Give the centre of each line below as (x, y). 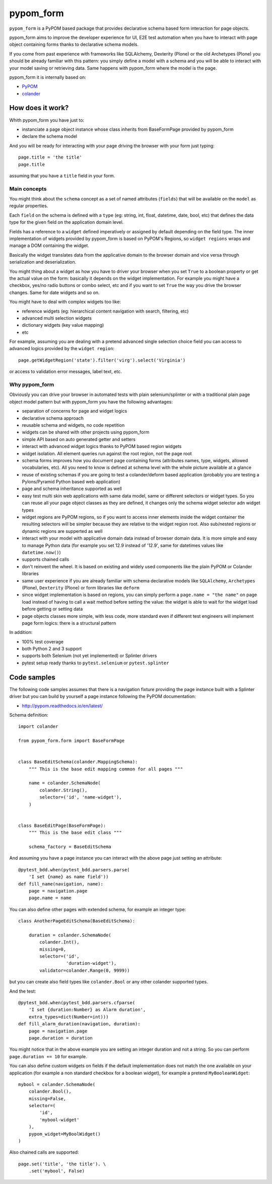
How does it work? (39, 108)
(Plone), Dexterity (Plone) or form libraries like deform (81, 587)
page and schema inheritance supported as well (72, 489)
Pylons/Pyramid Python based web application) (71, 482)
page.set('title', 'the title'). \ (62, 1164)
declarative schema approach (53, 418)
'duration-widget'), (91, 963)
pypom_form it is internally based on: (48, 77)
